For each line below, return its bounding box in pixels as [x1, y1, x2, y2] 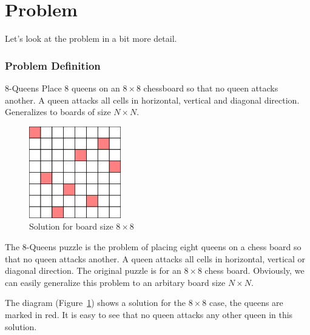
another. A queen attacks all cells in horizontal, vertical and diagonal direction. [5, 93, 300, 106]
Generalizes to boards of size [5, 105, 111, 118]
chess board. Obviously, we [204, 264, 305, 277]
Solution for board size [29, 220, 113, 233]
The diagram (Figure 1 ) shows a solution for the [5, 296, 186, 309]
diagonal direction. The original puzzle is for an [5, 264, 181, 277]
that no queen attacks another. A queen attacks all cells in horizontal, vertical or [5, 252, 306, 265]
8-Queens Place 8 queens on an [5, 81, 120, 94]
